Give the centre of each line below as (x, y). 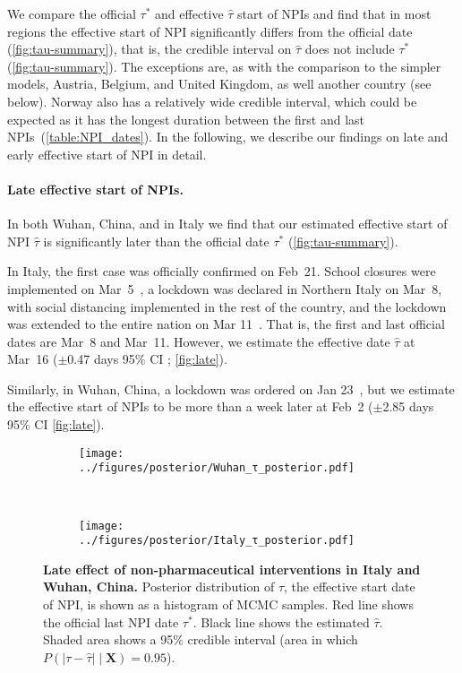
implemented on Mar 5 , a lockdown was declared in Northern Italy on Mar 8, (225, 288)
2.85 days (408, 406)
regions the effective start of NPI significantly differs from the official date (210, 31)
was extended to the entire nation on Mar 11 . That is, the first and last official (226, 324)
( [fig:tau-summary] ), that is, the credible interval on (150, 49)
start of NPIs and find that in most (334, 13)
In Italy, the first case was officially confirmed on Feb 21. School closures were (222, 271)
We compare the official (72, 13)
